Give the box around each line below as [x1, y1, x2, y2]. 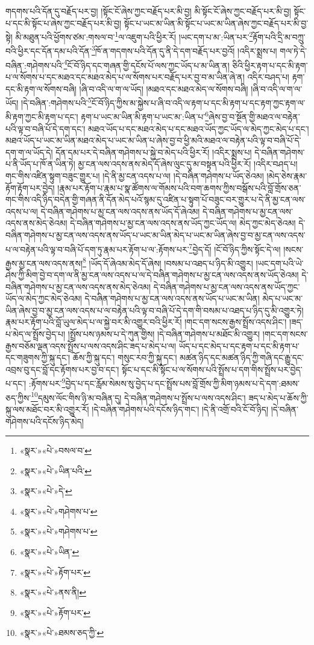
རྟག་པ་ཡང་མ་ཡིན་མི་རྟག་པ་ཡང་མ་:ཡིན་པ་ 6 [81, 109, 209, 123]
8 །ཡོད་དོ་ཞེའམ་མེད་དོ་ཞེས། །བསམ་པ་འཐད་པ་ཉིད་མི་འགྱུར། [83, 255, 253, 269]
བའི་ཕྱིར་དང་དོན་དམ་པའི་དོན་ [5, 45, 92, 57]
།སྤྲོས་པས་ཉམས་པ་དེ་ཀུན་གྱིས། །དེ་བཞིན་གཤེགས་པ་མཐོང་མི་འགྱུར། [68, 328, 260, 340]
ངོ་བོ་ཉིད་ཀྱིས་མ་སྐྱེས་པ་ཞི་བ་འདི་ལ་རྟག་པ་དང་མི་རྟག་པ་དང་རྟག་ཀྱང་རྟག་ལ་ [91, 96, 306, 109]
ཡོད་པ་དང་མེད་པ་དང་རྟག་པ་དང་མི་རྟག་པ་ [178, 339, 300, 352]
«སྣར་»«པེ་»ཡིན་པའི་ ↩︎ [19, 464, 92, 477]
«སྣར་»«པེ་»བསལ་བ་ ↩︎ [19, 444, 92, 457]
